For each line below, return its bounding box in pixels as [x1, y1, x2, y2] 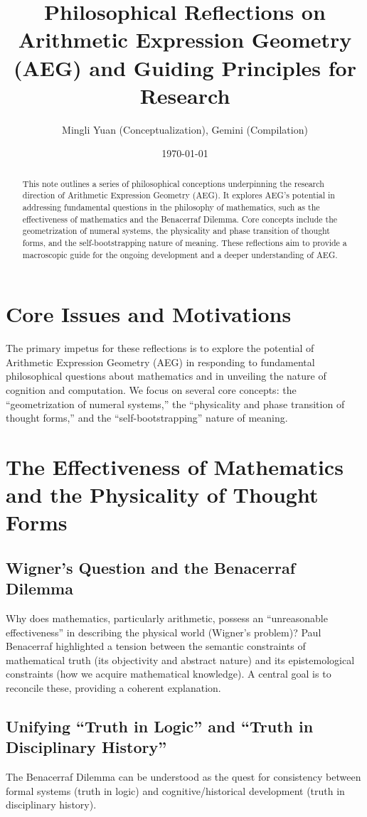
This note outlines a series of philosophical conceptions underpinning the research [22, 177, 324, 189]
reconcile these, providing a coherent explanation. [6, 680, 221, 695]
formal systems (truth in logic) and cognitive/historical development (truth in [6, 783, 345, 798]
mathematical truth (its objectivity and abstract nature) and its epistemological [6, 652, 355, 667]
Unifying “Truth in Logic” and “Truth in [6, 715, 314, 737]
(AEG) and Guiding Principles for [14, 53, 356, 82]
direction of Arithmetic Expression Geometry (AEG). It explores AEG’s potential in [22, 189, 335, 201]
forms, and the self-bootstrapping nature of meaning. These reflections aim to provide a [22, 236, 347, 248]
